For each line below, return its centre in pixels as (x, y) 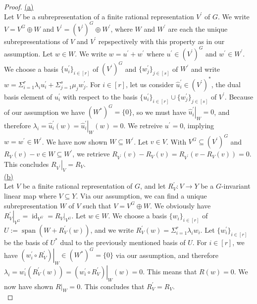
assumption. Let (28, 53)
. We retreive (143, 125)
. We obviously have (180, 205)
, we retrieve (91, 154)
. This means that (170, 271)
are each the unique (198, 28)
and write (206, 69)
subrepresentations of (36, 41)
